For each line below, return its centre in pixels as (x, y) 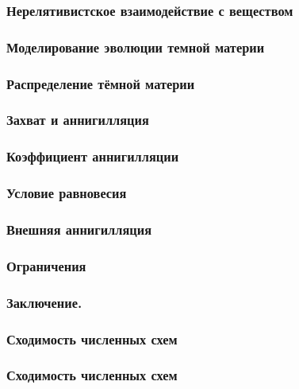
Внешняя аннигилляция (79, 229)
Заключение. (44, 302)
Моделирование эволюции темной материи (136, 47)
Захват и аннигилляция (78, 120)
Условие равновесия (67, 193)
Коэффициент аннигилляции (93, 156)
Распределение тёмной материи (101, 83)
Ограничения (46, 265)
